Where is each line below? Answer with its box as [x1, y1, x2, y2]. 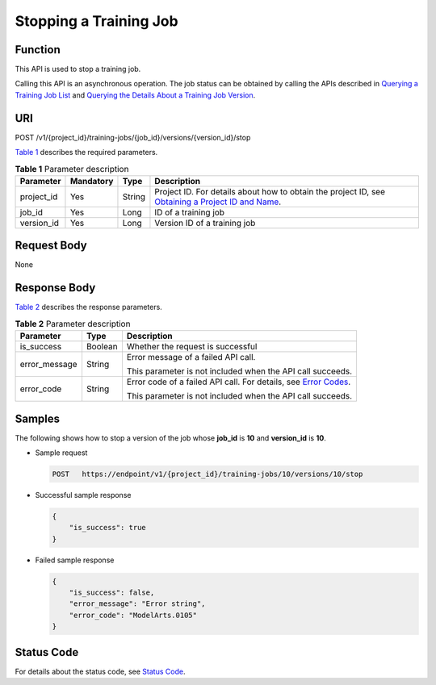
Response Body [15, 281, 96, 294]
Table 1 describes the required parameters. [15, 148, 158, 157]
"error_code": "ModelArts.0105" [69, 610, 198, 620]
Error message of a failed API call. [126, 352, 256, 363]
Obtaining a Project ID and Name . [154, 196, 282, 207]
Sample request [35, 448, 88, 457]
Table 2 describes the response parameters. [15, 303, 163, 312]
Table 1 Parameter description [15, 163, 129, 174]
